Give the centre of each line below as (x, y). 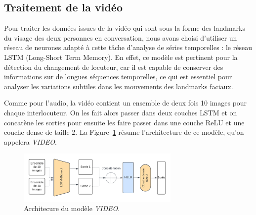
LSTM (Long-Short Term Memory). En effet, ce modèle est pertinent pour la (121, 57)
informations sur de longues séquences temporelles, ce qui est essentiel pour (118, 77)
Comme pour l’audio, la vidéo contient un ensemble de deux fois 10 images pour (126, 103)
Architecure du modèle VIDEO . (72, 208)
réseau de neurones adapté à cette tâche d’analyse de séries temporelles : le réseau (128, 47)
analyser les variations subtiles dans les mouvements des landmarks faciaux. (119, 86)
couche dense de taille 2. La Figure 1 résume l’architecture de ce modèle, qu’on (124, 132)
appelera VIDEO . (30, 141)
